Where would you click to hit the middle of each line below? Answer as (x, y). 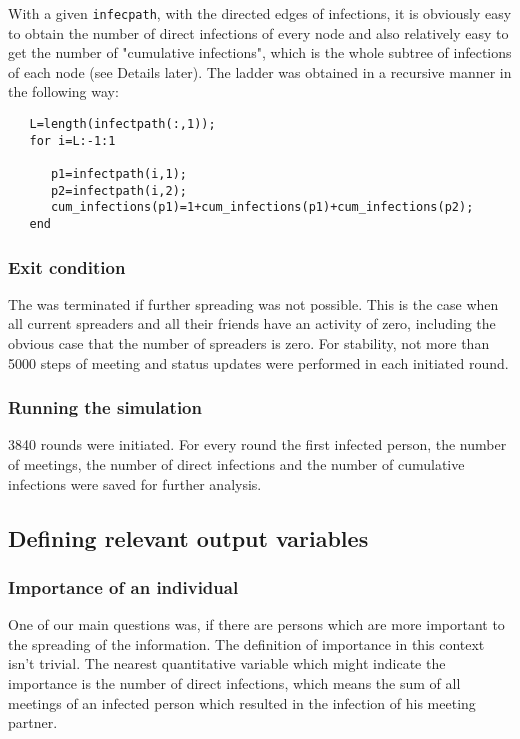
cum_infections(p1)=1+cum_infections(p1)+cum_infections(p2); (262, 207)
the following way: (63, 91)
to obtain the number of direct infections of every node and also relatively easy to (258, 32)
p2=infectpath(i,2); (118, 190)
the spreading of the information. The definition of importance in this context (246, 643)
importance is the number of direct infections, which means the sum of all (234, 683)
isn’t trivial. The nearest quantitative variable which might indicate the (227, 663)
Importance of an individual (123, 586)
